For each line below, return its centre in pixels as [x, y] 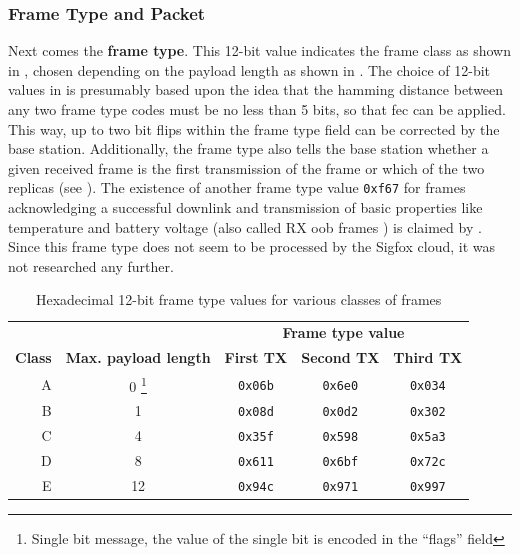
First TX [256, 357]
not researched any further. [91, 265]
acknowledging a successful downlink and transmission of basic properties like [245, 207]
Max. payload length [138, 357]
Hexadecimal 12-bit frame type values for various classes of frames [238, 299]
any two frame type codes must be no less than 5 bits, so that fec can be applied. [257, 109]
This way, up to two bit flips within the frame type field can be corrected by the [254, 128]
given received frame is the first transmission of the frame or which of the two [246, 167]
